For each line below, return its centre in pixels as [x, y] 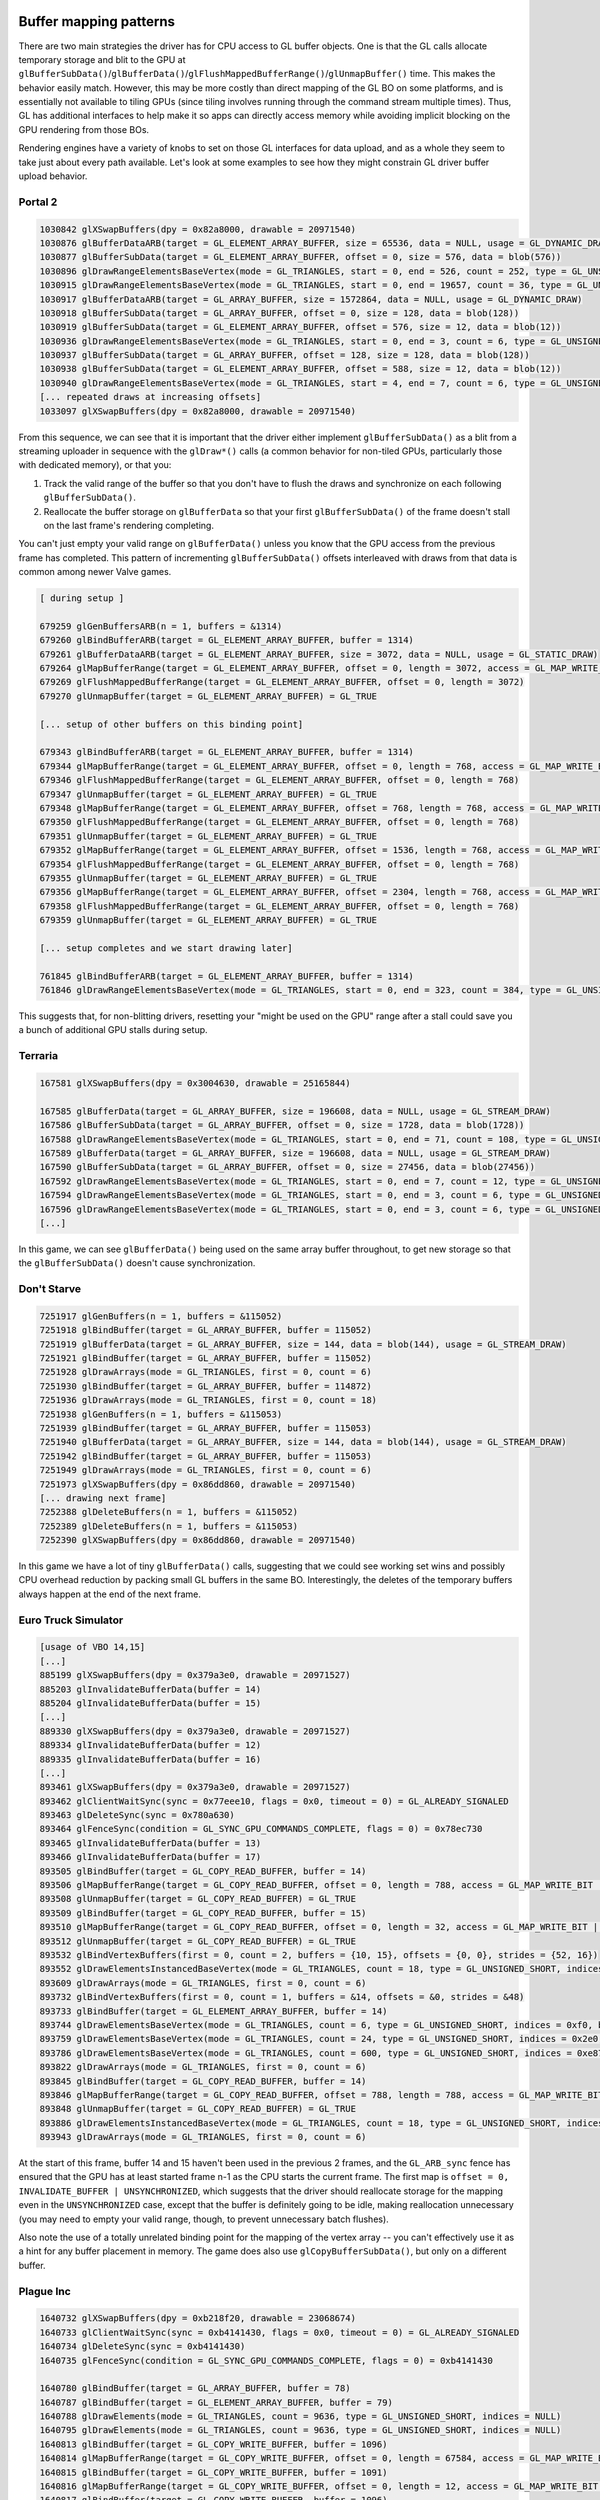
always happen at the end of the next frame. [110, 1594]
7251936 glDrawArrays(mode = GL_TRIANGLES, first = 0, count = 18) [208, 1400]
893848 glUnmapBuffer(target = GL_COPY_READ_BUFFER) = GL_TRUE [198, 2109]
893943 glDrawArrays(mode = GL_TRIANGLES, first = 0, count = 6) [203, 2137]
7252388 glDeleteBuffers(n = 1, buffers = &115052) [169, 1512]
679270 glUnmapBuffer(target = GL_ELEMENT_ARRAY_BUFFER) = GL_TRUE [208, 696]
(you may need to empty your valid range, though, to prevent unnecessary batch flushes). [203, 2219]
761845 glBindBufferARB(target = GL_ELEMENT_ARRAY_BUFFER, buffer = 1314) [227, 976]
